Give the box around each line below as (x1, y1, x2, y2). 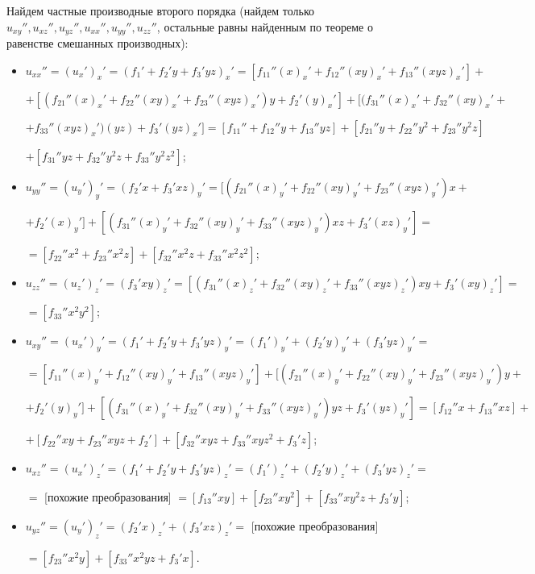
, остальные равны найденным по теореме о (156, 18, 373, 35)
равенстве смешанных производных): (6, 35, 189, 52)
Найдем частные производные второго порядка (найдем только (6, 2, 315, 19)
